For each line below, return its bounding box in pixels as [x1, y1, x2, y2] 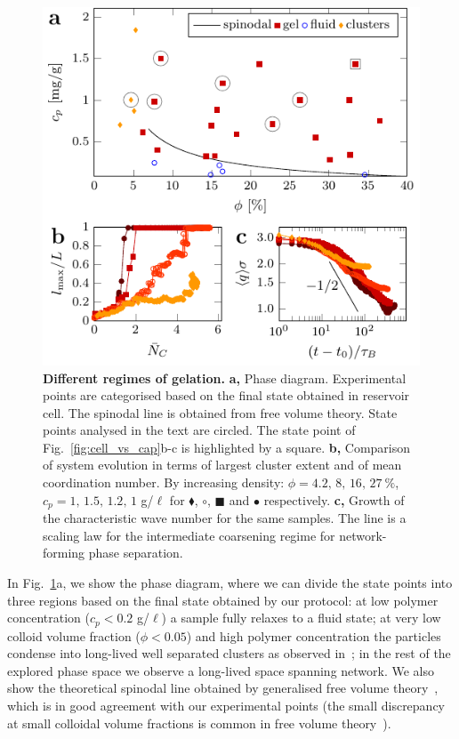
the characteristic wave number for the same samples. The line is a [43, 509, 407, 527]
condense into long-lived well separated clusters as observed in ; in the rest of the [7, 644, 451, 663]
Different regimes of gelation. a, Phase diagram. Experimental [43, 368, 407, 387]
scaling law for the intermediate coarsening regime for [43, 526, 335, 544]
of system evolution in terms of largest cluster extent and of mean [43, 455, 402, 474]
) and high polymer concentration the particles [186, 626, 441, 645]
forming [43, 543, 85, 562]
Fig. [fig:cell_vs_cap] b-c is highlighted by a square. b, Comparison [43, 438, 411, 456]
